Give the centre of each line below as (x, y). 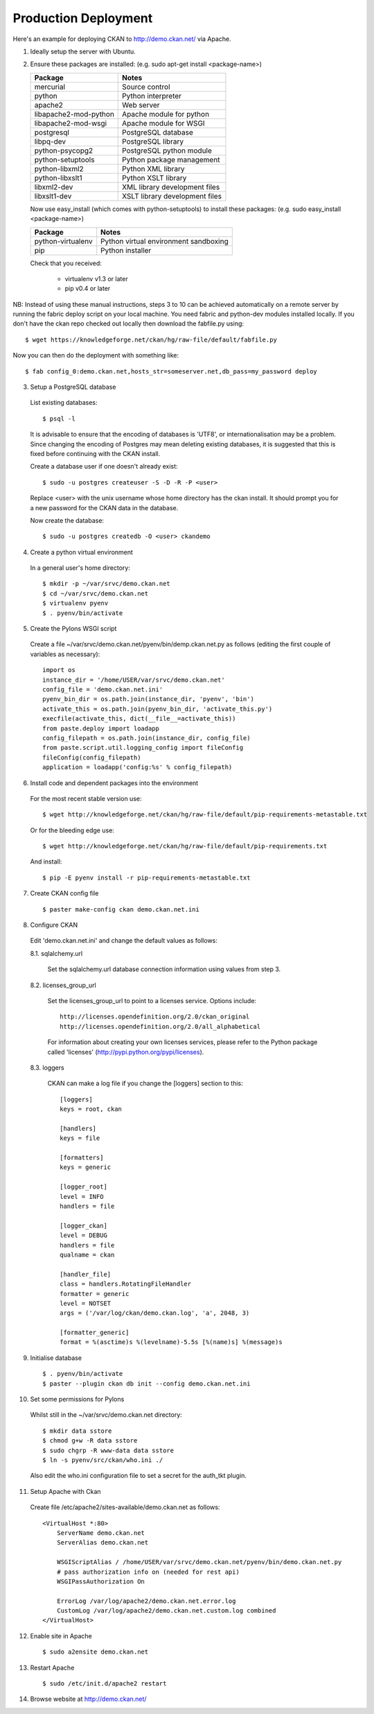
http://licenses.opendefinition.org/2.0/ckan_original (155, 1017)
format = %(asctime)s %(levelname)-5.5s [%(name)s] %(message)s (171, 1342)
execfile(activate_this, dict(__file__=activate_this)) (139, 719)
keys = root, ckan (91, 1109)
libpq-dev (50, 141)
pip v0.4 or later (88, 289)
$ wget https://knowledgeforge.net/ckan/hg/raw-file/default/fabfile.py (151, 339)
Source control (146, 87)
